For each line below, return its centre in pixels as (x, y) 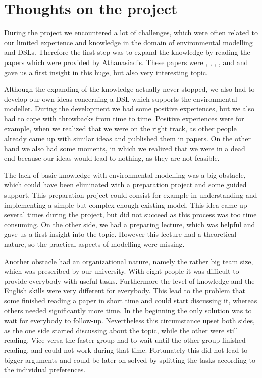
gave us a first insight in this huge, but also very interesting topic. (106, 72)
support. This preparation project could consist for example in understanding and (131, 195)
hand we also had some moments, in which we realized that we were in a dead (125, 148)
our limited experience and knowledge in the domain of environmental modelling (128, 42)
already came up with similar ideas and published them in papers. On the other (127, 138)
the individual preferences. (45, 370)
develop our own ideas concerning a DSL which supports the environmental (121, 99)
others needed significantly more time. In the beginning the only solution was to (128, 310)
